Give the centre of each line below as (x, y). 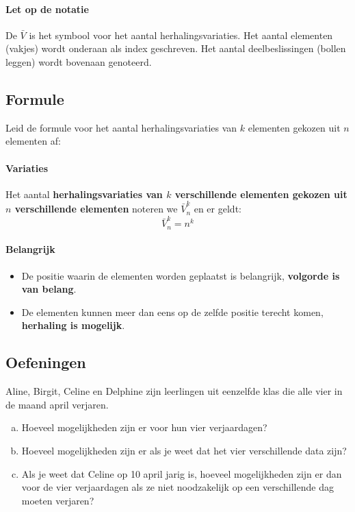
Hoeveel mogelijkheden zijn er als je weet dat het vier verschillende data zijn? (184, 450)
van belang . (49, 289)
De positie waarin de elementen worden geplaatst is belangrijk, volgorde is (181, 275)
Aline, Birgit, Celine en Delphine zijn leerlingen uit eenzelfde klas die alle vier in (174, 391)
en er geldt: (218, 209)
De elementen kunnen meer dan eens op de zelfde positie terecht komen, (172, 312)
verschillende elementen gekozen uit (261, 194)
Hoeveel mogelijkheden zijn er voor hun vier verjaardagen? (144, 427)
